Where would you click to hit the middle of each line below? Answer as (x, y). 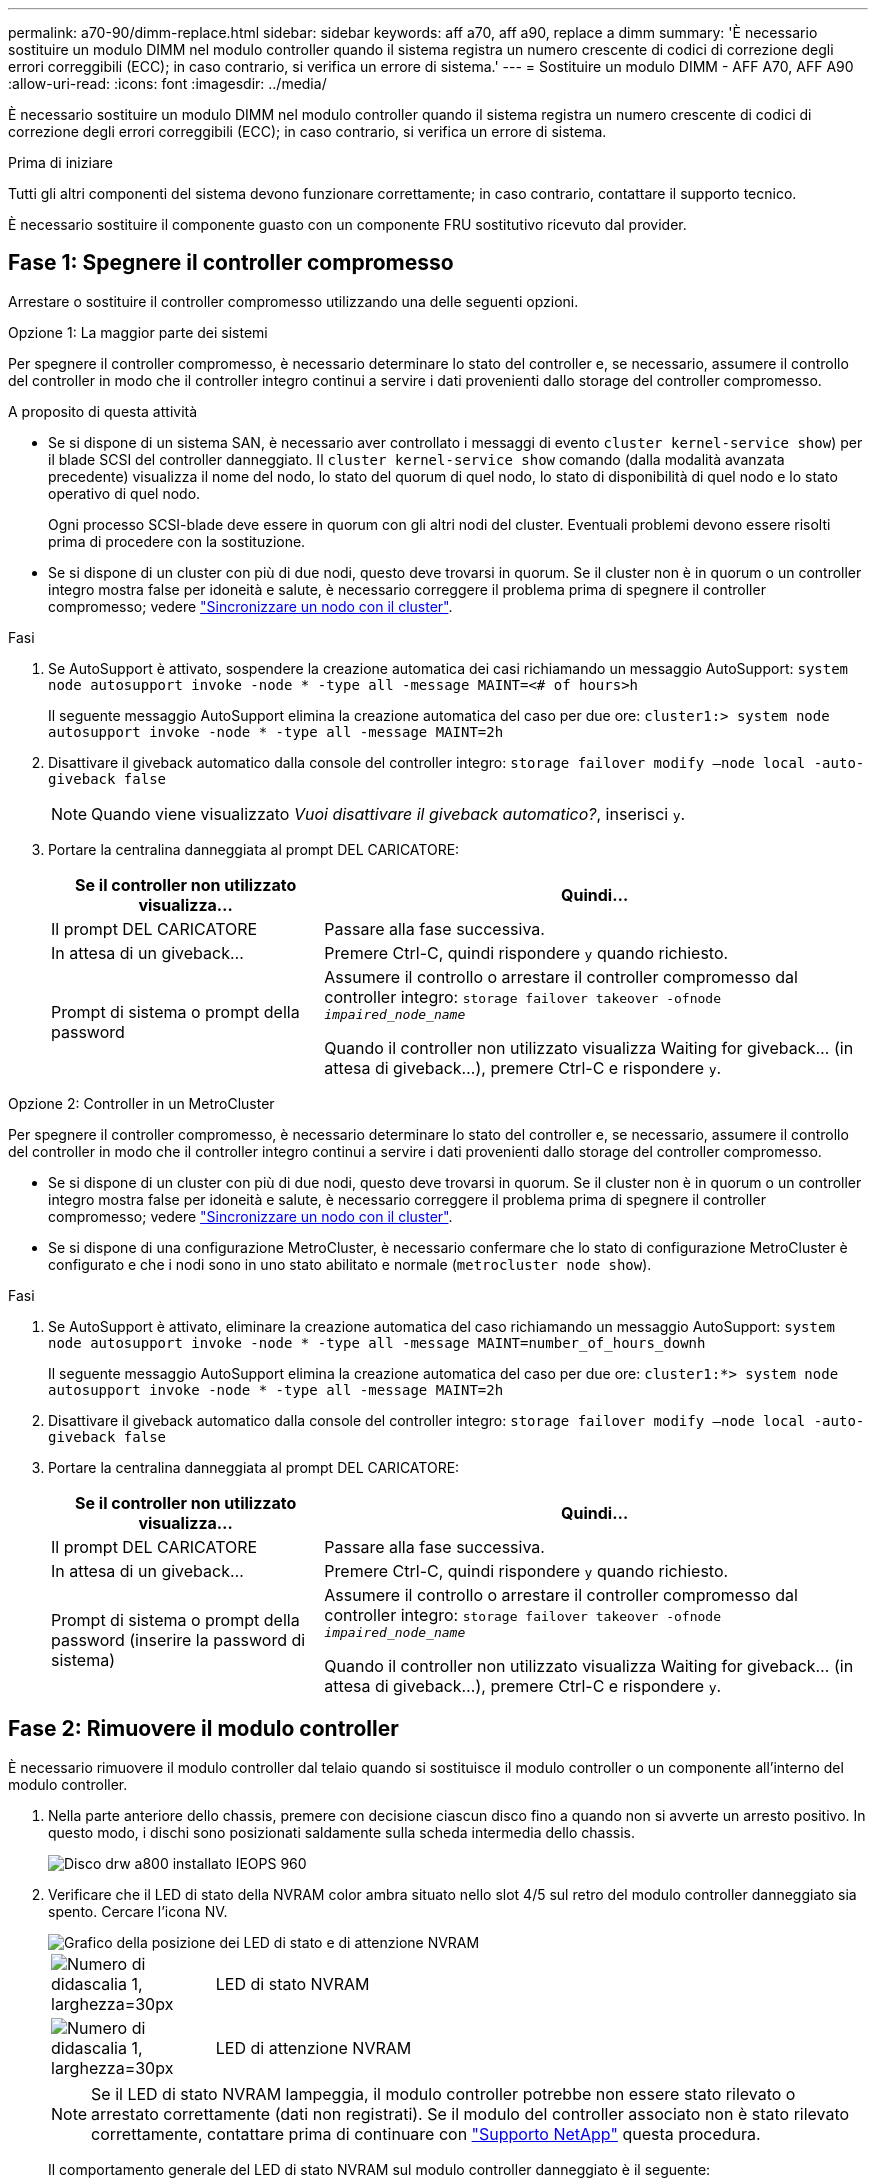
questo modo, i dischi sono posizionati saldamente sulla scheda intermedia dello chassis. (342, 1832)
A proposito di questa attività (103, 411)
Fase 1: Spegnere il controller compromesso (231, 263)
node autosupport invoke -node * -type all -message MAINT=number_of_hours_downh (377, 1342)
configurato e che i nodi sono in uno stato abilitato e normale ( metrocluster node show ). (350, 1264)
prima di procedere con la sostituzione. (177, 541)
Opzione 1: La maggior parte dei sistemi (138, 332)
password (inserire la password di (178, 1640)
